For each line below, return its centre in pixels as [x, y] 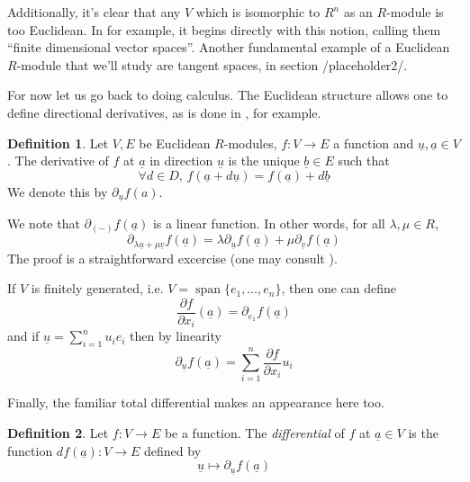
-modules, [250, 143]
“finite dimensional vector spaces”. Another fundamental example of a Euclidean [229, 47]
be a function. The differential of [254, 432]
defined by [173, 450]
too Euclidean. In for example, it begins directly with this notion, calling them [224, 29]
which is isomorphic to [258, 12]
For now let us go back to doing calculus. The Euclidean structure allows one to [228, 95]
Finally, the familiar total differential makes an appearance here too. [196, 402]
